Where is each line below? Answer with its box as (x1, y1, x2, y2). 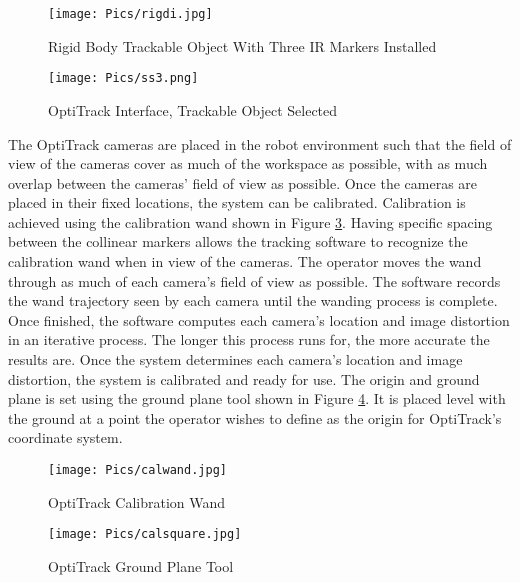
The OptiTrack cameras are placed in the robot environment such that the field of (8, 133, 512, 154)
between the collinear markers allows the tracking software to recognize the (8, 231, 468, 252)
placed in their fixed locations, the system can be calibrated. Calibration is (8, 192, 466, 213)
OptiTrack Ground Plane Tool (48, 555, 234, 576)
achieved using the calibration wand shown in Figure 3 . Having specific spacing (8, 211, 493, 232)
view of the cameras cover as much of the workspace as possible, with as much (8, 153, 488, 174)
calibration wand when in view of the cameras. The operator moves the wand (8, 251, 482, 272)
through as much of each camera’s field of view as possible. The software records (8, 270, 501, 291)
